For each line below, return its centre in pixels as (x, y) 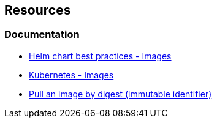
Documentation (42, 35)
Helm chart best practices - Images (100, 56)
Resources (38, 10)
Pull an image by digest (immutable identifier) (120, 94)
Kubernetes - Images (71, 75)
